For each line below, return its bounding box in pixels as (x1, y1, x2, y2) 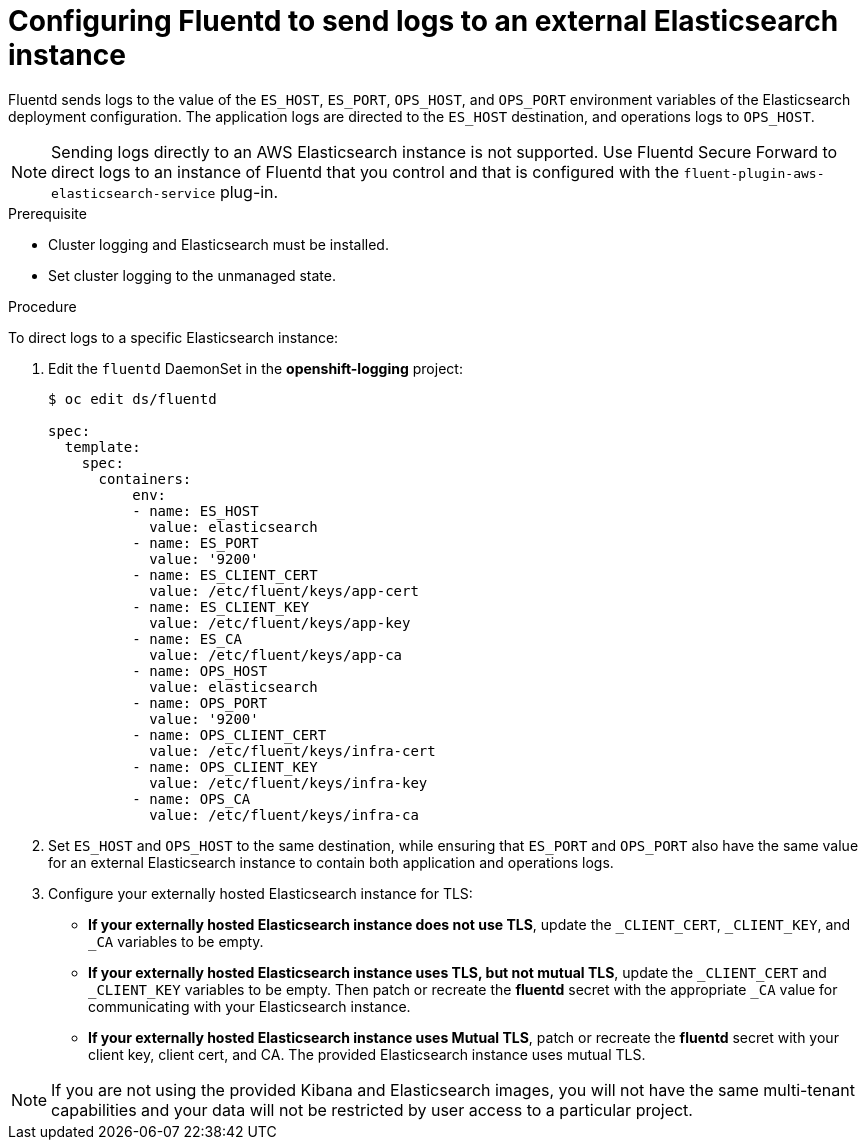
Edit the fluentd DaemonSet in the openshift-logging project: (48, 359, 463, 377)
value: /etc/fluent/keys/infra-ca (149, 806, 419, 823)
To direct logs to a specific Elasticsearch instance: (8, 328, 339, 346)
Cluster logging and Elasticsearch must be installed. (48, 235, 389, 253)
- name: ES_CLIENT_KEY (132, 598, 310, 615)
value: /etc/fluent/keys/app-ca (149, 646, 403, 663)
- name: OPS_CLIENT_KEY (132, 758, 318, 775)
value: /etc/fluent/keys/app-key (149, 614, 411, 631)
